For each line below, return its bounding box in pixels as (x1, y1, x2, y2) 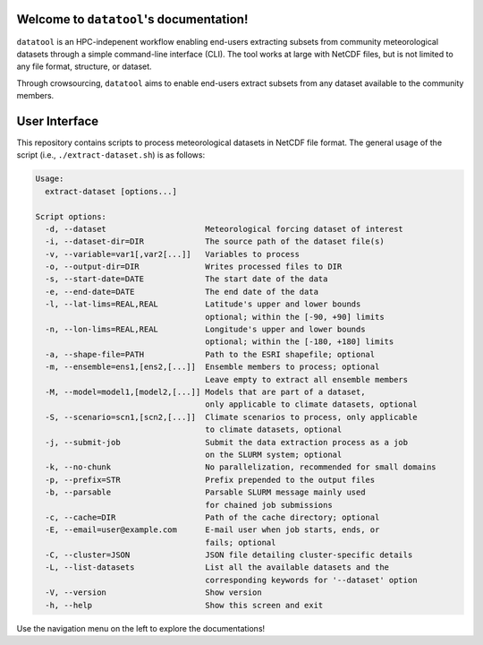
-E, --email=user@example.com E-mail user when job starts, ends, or (45, 525, 380, 535)
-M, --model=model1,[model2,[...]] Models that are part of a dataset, (45, 387, 366, 397)
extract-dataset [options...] (45, 186, 178, 196)
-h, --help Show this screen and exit (45, 600, 324, 610)
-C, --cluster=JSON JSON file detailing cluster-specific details (45, 550, 413, 560)
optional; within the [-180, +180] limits (205, 337, 394, 347)
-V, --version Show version (45, 588, 263, 598)
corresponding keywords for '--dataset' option (205, 574, 418, 585)
